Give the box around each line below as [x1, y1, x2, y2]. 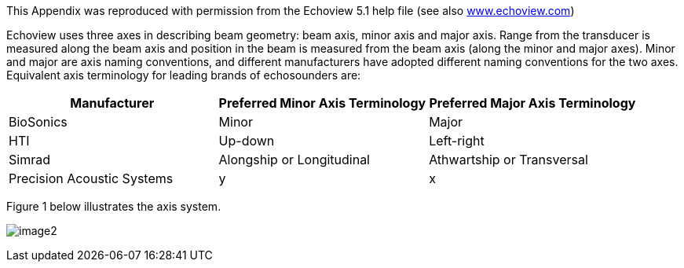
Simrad [9, 152, 50, 167]
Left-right [429, 133, 485, 149]
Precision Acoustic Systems [9, 171, 174, 186]
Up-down [218, 133, 275, 149]
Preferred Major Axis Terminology [429, 95, 636, 111]
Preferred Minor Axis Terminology [218, 95, 426, 111]
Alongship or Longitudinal [218, 152, 370, 167]
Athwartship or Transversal [429, 152, 588, 167]
